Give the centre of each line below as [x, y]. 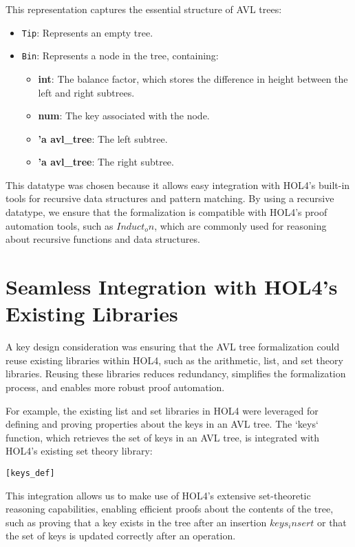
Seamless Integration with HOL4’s [172, 287]
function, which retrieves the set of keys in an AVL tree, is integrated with [163, 437]
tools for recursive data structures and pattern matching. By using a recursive [170, 198]
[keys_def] [30, 473]
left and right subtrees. [86, 92]
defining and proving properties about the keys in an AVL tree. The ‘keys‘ [162, 424]
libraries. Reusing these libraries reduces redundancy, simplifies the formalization [176, 374]
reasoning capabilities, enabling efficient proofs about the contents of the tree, [170, 509]
